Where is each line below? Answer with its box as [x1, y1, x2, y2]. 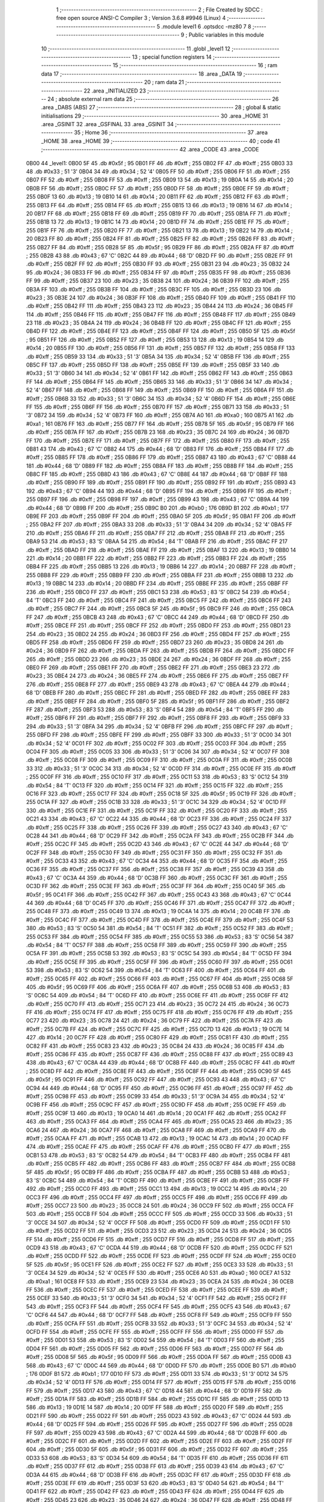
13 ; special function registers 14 [132, 53, 212, 60]
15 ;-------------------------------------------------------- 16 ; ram [112, 62, 278, 69]
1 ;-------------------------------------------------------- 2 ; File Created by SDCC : [56, 6, 263, 13]
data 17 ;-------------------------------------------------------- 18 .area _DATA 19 [41, 70, 242, 78]
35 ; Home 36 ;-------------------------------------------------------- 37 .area [74, 129, 268, 136]
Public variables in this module [188, 31, 264, 38]
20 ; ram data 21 [144, 79, 184, 86]
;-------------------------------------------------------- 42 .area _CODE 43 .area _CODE [41, 146, 259, 153]
